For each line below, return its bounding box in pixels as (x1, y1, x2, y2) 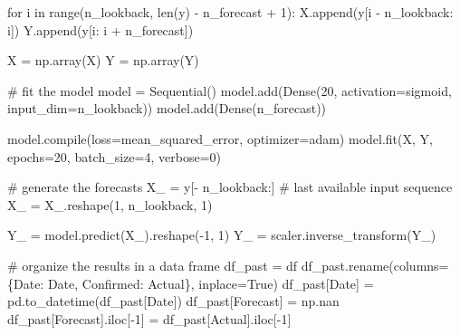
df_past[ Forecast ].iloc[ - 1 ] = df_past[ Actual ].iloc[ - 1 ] (7, 309, 292, 328)
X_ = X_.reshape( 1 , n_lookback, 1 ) (7, 195, 213, 214)
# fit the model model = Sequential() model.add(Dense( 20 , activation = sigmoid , (7, 81, 452, 100)
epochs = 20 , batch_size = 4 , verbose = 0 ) (7, 147, 221, 166)
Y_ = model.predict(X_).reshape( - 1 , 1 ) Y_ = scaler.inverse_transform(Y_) (7, 225, 436, 244)
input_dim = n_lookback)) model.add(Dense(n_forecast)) (7, 99, 327, 118)
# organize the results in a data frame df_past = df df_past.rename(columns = (7, 255, 449, 274)
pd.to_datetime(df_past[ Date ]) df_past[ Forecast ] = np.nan (7, 292, 340, 311)
